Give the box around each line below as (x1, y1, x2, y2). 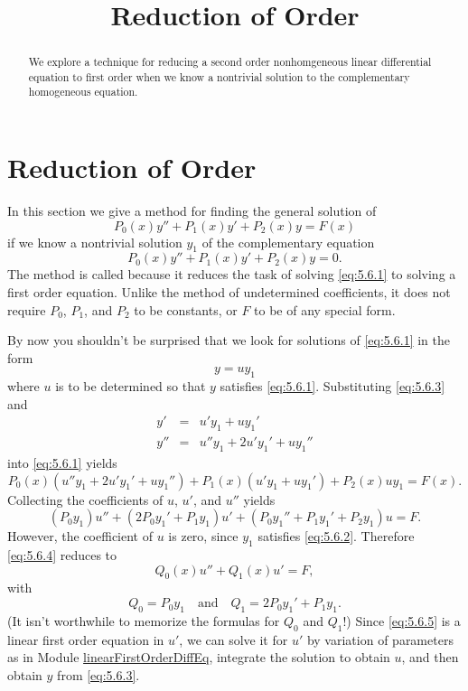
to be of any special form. (254, 300, 396, 319)
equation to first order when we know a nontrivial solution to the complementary (28, 69, 410, 84)
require (7, 300, 46, 319)
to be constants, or (134, 300, 238, 319)
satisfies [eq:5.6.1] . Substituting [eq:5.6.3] (220, 377, 445, 396)
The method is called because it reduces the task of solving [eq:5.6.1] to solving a (7, 265, 456, 284)
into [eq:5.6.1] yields (7, 453, 117, 472)
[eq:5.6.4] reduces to (7, 546, 117, 565)
